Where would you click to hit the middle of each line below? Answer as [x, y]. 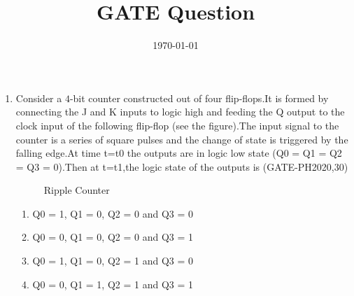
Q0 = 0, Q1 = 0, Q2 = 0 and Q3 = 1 [113, 237]
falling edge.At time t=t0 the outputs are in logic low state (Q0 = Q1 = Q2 [179, 153]
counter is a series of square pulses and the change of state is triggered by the [182, 139]
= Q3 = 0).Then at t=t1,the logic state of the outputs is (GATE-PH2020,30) [182, 166]
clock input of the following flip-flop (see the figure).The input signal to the [177, 125]
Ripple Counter [77, 190]
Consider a [39, 98]
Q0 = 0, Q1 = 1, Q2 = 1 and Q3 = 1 [113, 284]
